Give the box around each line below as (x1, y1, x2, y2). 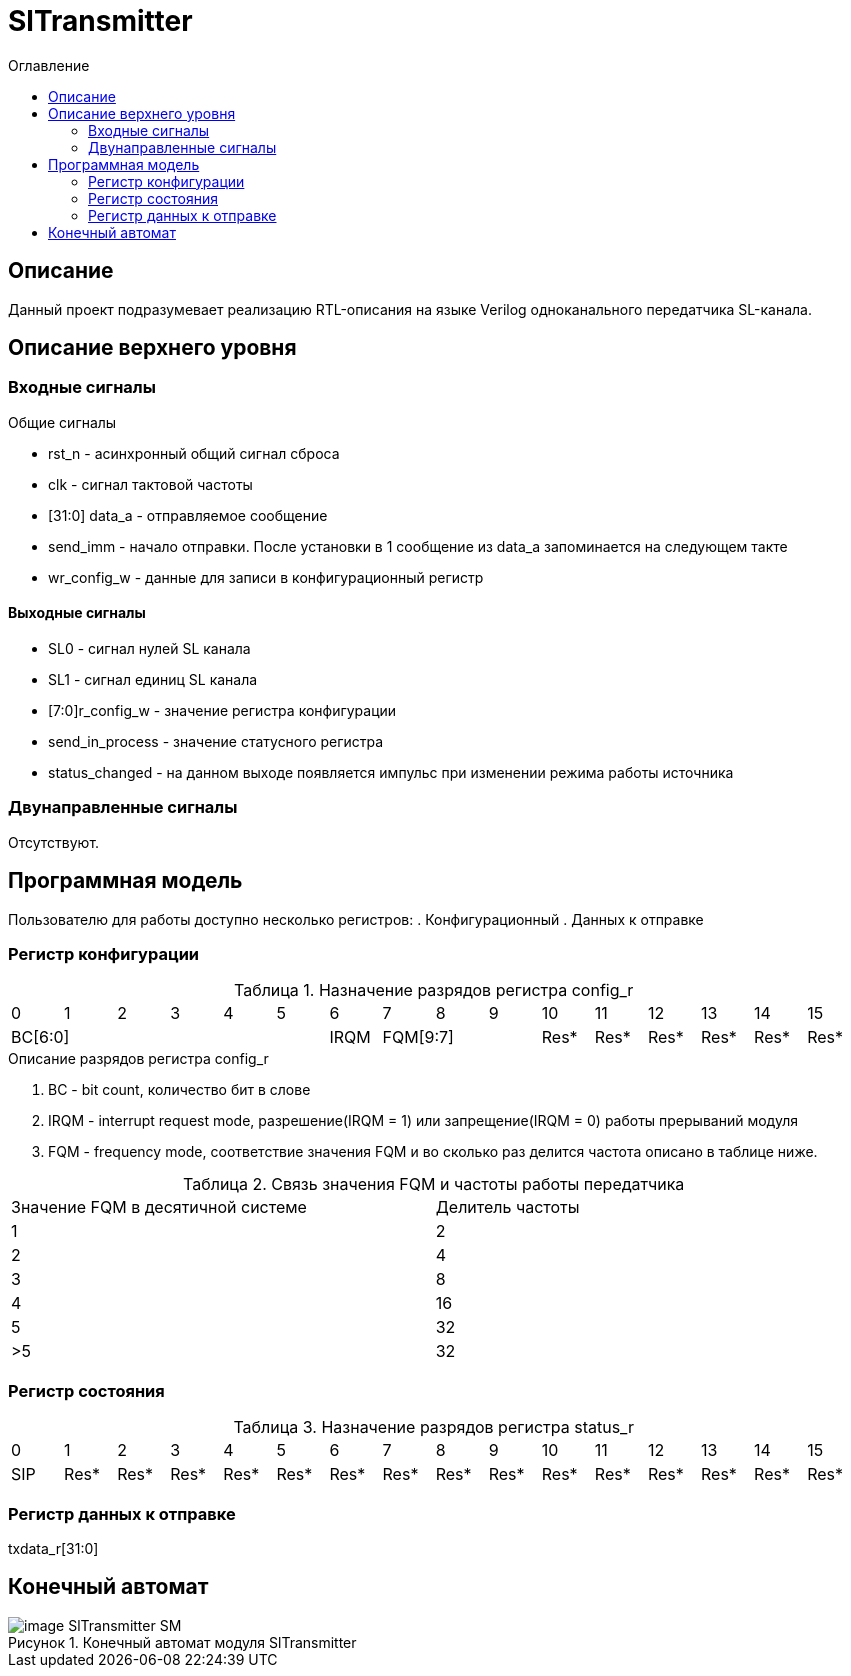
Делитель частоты (435, 1197, 580, 1218)
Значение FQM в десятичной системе (11, 1197, 307, 1218)
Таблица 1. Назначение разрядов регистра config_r (234, 980, 634, 1001)
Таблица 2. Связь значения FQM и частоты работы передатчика (183, 1174, 685, 1195)
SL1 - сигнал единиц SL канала (48, 671, 258, 689)
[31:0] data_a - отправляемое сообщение (48, 506, 328, 524)
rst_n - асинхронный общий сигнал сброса (48, 444, 340, 462)
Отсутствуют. (8, 833, 100, 851)
